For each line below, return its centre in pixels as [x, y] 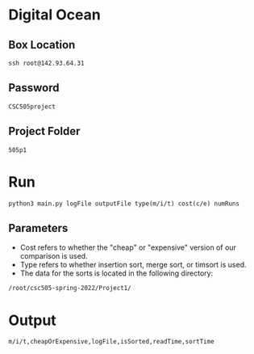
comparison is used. [54, 256]
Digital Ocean [54, 15]
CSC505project [32, 107]
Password [34, 88]
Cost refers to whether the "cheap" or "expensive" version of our [128, 247]
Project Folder [44, 131]
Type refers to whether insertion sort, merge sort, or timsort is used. [133, 265]
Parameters [38, 228]
